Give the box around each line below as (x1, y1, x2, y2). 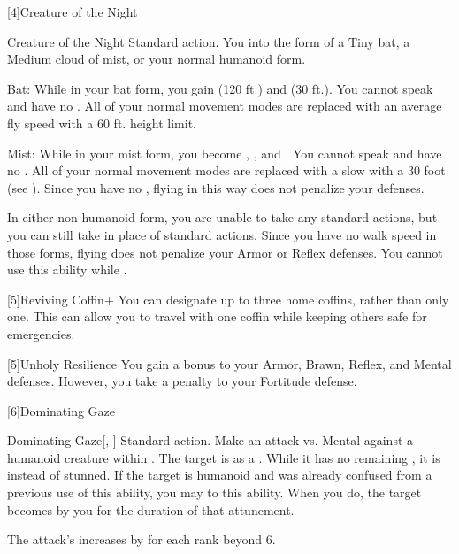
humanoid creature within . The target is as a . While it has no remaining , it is (7, 448, 440, 466)
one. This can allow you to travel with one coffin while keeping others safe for (7, 307, 427, 326)
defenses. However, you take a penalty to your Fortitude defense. (7, 372, 357, 390)
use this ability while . (7, 260, 127, 279)
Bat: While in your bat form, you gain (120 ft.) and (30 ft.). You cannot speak (7, 79, 433, 97)
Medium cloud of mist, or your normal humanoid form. (7, 50, 306, 68)
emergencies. (7, 324, 75, 342)
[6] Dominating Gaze (7, 401, 116, 419)
